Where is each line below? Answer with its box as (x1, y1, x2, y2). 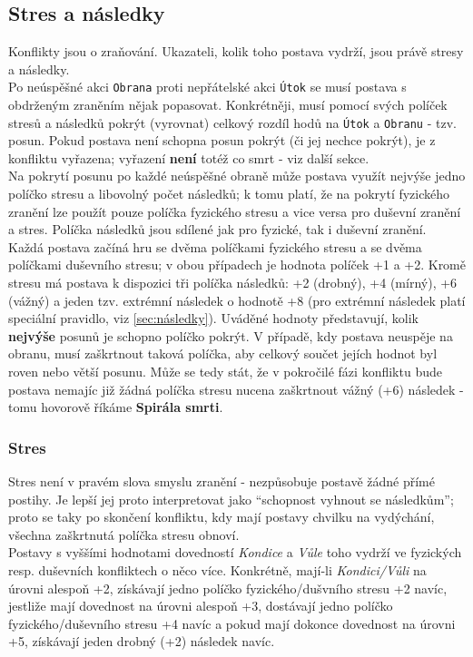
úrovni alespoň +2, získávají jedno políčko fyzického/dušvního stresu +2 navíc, (8, 578, 448, 597)
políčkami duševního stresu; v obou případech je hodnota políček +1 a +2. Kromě (8, 255, 466, 274)
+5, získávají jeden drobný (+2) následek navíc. (8, 632, 275, 651)
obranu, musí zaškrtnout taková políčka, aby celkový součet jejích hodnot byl (8, 344, 438, 363)
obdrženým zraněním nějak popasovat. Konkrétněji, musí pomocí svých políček (8, 95, 448, 114)
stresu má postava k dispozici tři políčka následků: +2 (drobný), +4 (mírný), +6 (8, 273, 458, 292)
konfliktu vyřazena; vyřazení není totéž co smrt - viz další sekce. (8, 148, 370, 167)
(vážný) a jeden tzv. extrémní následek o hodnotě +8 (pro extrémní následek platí (8, 290, 466, 309)
